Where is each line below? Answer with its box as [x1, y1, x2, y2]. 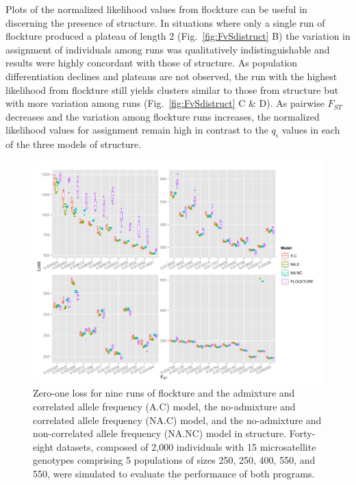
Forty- [289, 426, 316, 440]
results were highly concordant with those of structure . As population [5, 55, 298, 70]
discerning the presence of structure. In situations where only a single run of [5, 15, 325, 29]
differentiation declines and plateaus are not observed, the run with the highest [5, 69, 338, 83]
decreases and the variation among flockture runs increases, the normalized [5, 109, 320, 123]
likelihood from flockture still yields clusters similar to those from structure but [5, 82, 339, 97]
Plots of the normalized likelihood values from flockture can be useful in [5, 2, 307, 16]
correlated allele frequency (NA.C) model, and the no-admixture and [33, 412, 322, 427]
